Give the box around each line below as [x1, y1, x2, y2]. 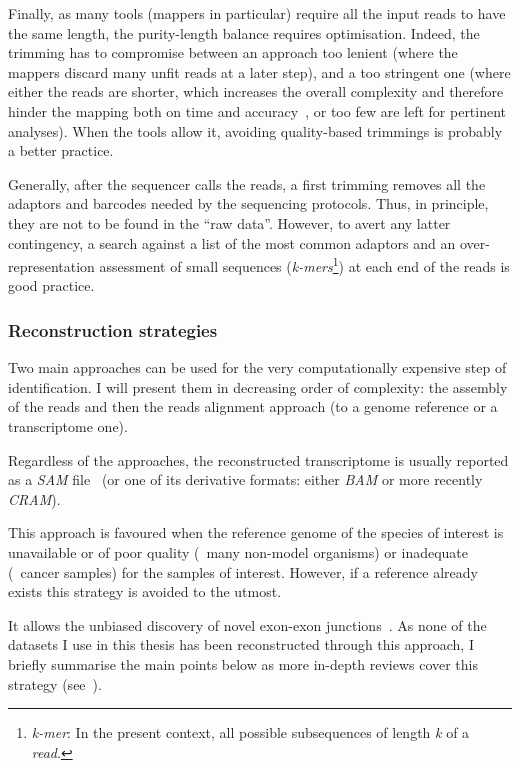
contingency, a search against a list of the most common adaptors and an [8, 232, 456, 253]
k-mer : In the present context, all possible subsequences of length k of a [31, 722, 470, 743]
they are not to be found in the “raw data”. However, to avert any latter [8, 212, 451, 233]
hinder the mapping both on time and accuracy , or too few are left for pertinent [8, 100, 507, 121]
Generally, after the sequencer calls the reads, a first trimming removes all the [8, 173, 486, 194]
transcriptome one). [8, 415, 128, 436]
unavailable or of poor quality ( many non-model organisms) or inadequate [8, 541, 469, 562]
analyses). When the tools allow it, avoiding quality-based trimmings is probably [8, 120, 503, 141]
